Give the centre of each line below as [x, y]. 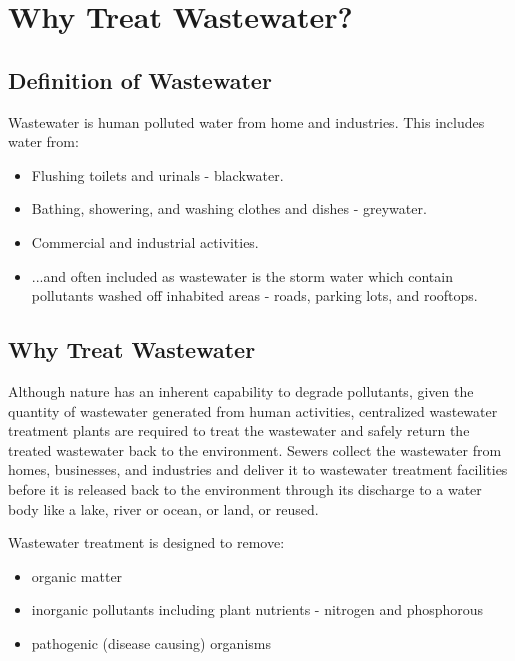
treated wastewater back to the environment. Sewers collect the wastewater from [255, 449]
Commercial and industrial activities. [145, 241]
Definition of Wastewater [140, 79]
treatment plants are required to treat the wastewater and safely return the [239, 430]
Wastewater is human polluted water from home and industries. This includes [246, 121]
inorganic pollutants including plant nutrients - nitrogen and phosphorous [257, 609]
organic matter [77, 575]
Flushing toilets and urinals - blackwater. [157, 174]
